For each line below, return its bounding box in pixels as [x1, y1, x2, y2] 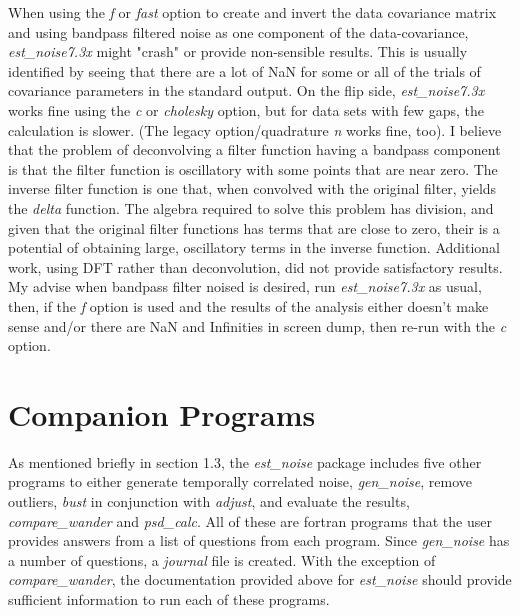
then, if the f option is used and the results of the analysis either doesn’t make [8, 295, 489, 316]
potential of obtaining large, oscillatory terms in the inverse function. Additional [8, 237, 500, 258]
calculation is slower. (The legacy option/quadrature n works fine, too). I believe [8, 119, 502, 140]
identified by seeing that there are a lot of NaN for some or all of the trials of [8, 60, 481, 81]
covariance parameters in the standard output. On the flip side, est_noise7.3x [8, 80, 485, 101]
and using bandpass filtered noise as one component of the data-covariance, [8, 21, 469, 42]
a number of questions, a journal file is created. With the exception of [8, 549, 436, 570]
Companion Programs [8, 393, 316, 434]
